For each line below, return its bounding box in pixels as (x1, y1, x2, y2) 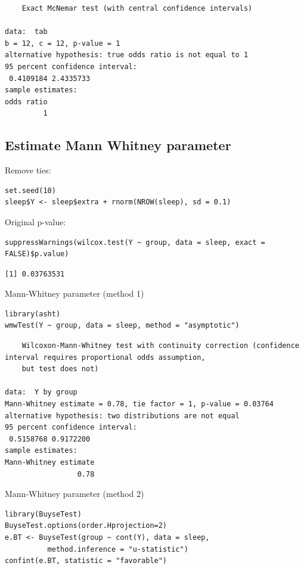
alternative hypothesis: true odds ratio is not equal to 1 (5, 51, 249, 60)
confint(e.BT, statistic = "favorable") (5, 556, 167, 565)
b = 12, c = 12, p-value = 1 (5, 39, 120, 48)
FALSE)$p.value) (5, 250, 69, 259)
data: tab (5, 27, 48, 36)
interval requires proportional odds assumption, (5, 353, 206, 362)
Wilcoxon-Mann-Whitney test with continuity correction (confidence (21, 341, 299, 350)
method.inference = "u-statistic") (47, 545, 188, 554)
